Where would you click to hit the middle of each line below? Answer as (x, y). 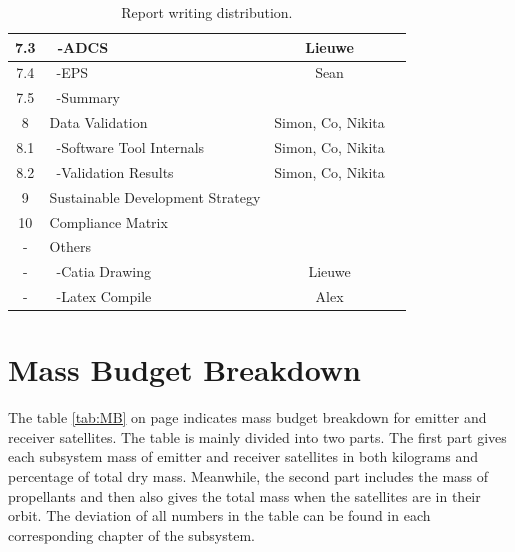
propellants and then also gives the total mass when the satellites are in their (244, 495)
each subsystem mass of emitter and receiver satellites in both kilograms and (243, 456)
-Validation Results (115, 171)
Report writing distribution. (207, 12)
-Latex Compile (104, 296)
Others (70, 246)
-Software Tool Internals (130, 146)
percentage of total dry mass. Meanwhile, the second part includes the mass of (248, 476)
